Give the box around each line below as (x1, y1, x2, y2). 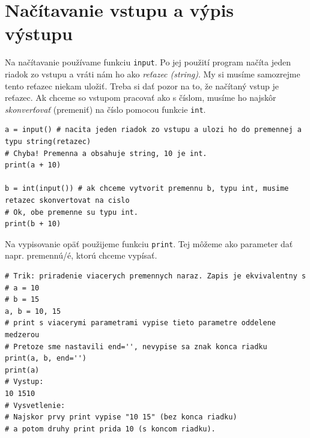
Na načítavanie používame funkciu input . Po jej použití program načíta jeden (5, 56, 291, 68)
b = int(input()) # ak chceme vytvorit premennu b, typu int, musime (5, 184, 289, 193)
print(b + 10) (5, 220, 61, 229)
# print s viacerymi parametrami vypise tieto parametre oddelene (5, 319, 276, 328)
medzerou (5, 330, 40, 339)
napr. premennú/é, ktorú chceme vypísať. (5, 249, 157, 262)
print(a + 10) (5, 161, 61, 170)
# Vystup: (5, 377, 44, 386)
